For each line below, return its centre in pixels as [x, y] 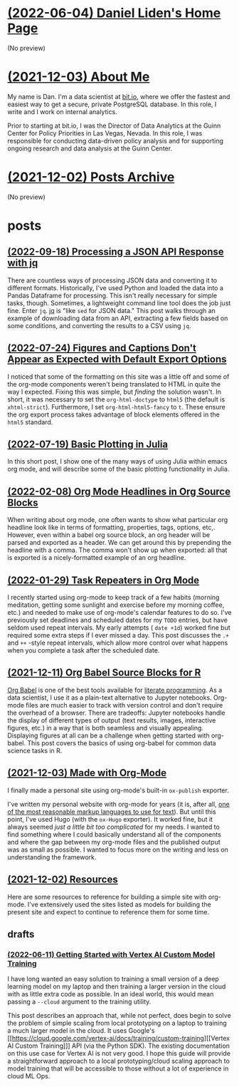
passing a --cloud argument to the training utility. [79, 1002]
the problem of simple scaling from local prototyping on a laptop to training [117, 1023]
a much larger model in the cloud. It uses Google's [81, 1031]
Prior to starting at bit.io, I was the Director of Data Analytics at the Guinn [114, 126]
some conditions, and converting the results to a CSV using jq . [99, 325]
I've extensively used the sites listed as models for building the [119, 904]
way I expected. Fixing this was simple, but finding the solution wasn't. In [115, 392]
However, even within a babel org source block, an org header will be [109, 535]
